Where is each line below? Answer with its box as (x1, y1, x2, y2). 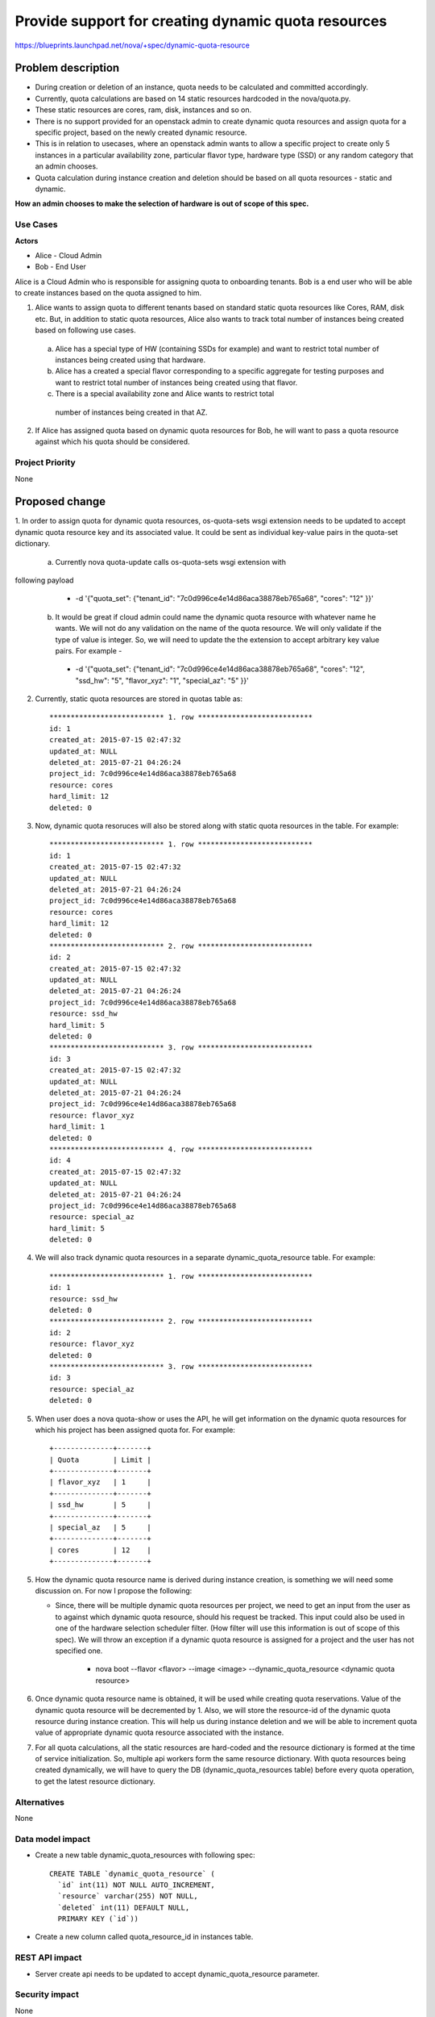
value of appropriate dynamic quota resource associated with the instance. (35, 1727, 284, 1738)
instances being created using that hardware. (55, 355, 205, 365)
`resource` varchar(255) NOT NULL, (57, 1892, 199, 1901)
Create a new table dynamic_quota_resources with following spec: (35, 1850, 255, 1860)
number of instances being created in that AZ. (55, 407, 209, 417)
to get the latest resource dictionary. (35, 1776, 156, 1786)
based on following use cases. (35, 325, 136, 335)
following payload (14, 575, 74, 585)
